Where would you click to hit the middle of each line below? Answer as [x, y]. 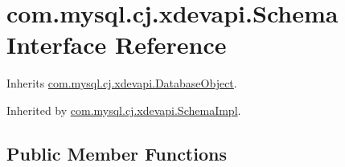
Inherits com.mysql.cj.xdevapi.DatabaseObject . [122, 83]
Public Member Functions [117, 153]
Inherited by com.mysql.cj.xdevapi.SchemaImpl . [124, 110]
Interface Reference [117, 45]
